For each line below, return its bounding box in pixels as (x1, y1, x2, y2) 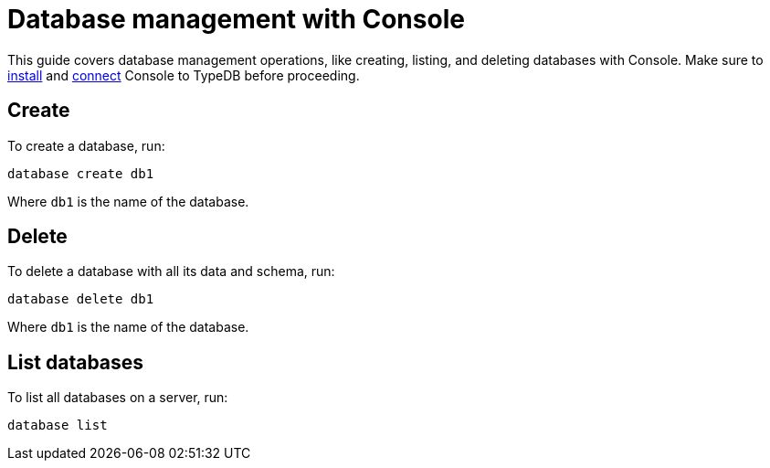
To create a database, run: (7, 137, 165, 154)
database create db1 (7, 165, 154, 181)
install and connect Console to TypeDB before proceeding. (7, 67, 360, 83)
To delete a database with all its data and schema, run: (7, 263, 335, 280)
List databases (7, 350, 144, 374)
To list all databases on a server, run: (7, 389, 228, 406)
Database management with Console (7, 4, 465, 35)
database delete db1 (7, 292, 154, 307)
